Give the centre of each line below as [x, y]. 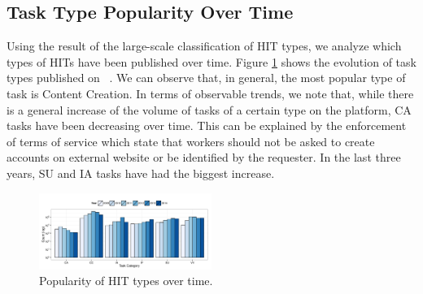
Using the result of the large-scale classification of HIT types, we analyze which [204, 46]
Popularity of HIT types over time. [126, 281]
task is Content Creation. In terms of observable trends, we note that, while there [210, 93]
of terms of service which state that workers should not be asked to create [191, 141]
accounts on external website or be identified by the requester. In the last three [204, 157]
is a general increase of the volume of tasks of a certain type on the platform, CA [209, 109]
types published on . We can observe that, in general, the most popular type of [206, 78]
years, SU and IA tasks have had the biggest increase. [141, 173]
